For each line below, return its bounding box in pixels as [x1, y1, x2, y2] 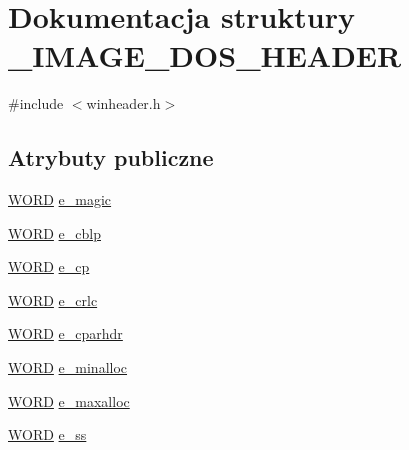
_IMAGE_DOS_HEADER [8, 35, 402, 76]
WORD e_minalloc [8, 357, 128, 378]
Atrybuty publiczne [8, 142, 214, 173]
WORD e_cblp [8, 222, 101, 243]
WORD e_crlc [8, 289, 98, 310]
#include [8, 93, 64, 114]
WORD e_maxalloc [8, 390, 130, 411]
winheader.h [86, 93, 161, 114]
